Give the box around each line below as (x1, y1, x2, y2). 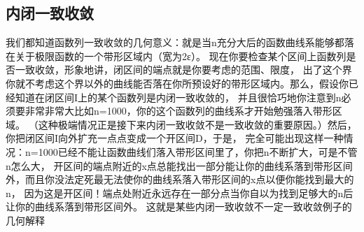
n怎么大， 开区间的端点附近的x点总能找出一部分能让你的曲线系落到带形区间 (6, 158, 353, 173)
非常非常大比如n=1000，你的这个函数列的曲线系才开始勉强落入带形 (24, 103, 332, 118)
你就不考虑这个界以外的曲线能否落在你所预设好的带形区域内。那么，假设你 (6, 75, 349, 90)
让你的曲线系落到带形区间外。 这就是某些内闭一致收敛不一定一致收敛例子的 (6, 199, 352, 214)
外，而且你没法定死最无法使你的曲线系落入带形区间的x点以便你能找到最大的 (6, 172, 354, 187)
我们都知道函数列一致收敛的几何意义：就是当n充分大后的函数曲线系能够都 (6, 35, 344, 50)
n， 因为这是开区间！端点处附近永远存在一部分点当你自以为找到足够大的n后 (6, 185, 353, 200)
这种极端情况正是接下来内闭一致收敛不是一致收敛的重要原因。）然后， (38, 117, 357, 131)
